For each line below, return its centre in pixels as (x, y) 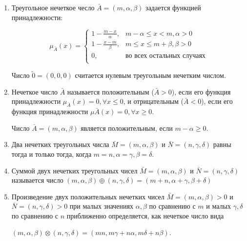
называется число (37, 180)
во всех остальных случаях (165, 56)
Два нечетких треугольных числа (60, 144)
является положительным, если (127, 128)
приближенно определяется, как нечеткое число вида (145, 215)
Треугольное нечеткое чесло (53, 7)
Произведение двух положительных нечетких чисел (88, 196)
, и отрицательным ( (153, 101)
